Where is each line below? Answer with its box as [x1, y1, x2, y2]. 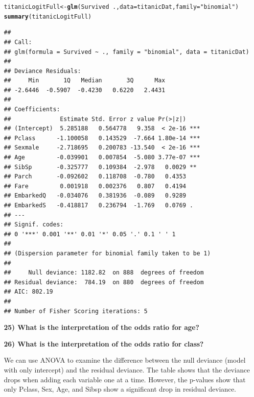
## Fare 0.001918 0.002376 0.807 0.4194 [4, 182, 186, 190]
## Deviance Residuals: [4, 67, 81, 74]
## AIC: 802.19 [4, 288, 53, 296]
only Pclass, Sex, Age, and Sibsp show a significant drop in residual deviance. [4, 384, 236, 394]
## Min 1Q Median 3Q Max [4, 77, 165, 84]
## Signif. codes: [4, 221, 64, 228]
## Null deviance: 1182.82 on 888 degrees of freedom [4, 269, 204, 276]
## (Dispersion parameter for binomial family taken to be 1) [4, 249, 211, 257]
